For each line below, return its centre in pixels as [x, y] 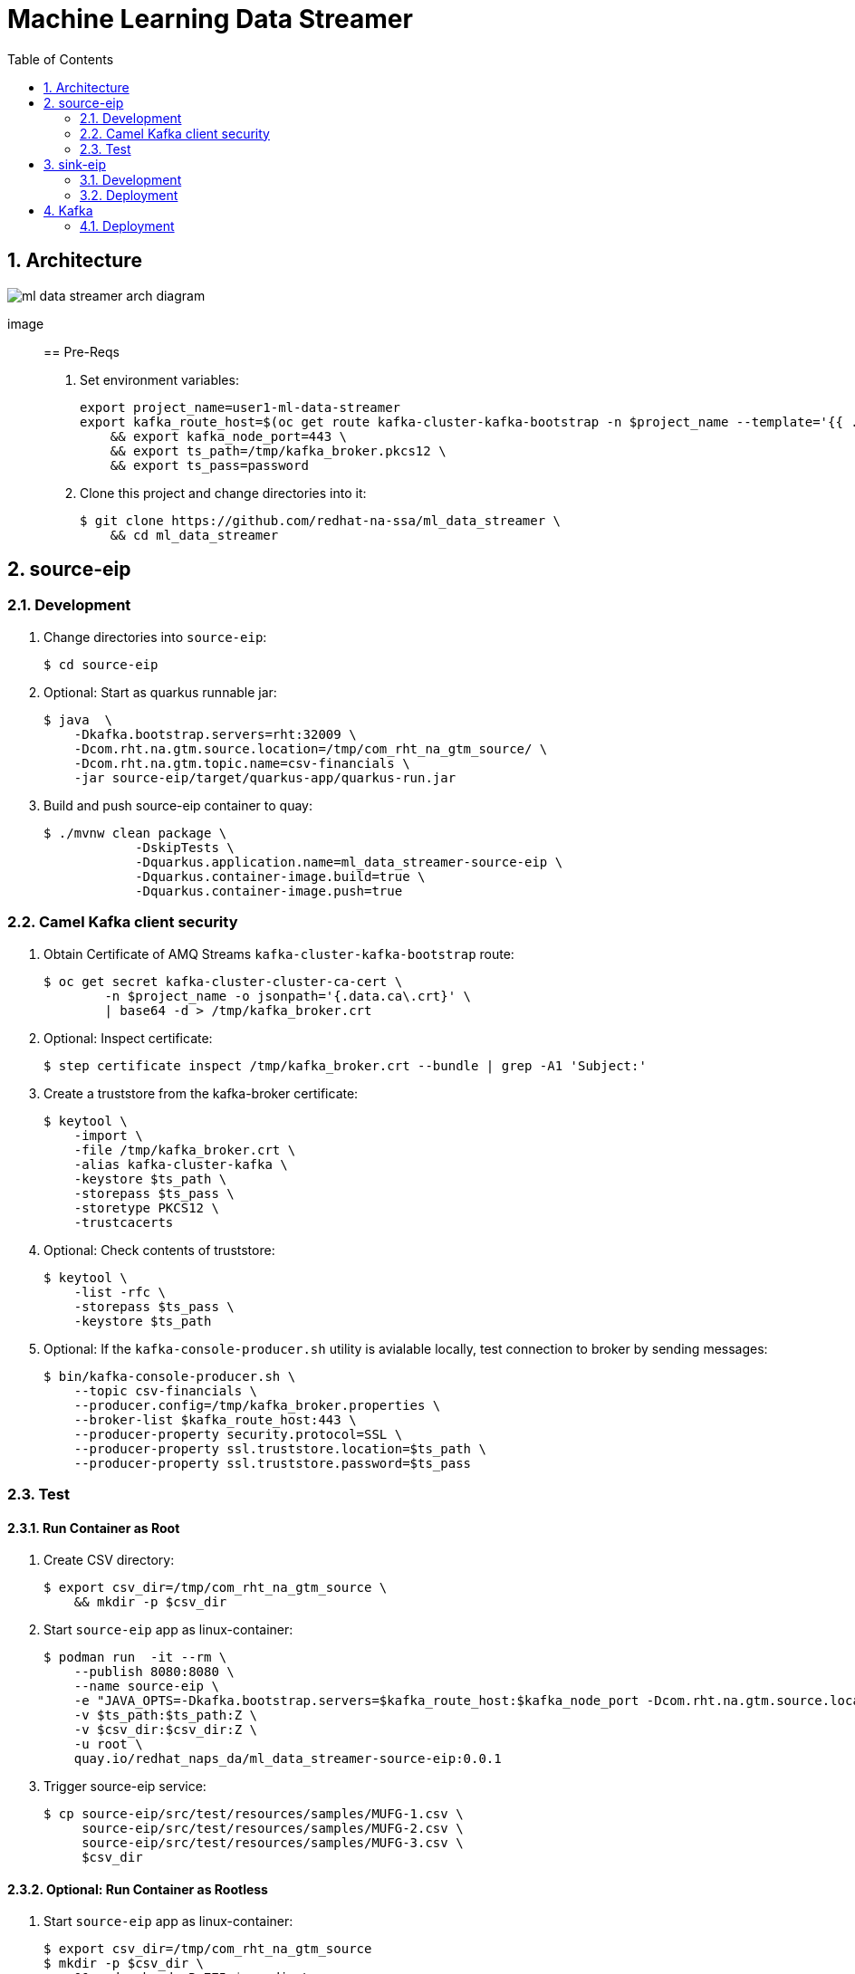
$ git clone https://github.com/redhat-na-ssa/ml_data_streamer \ [321, 520]
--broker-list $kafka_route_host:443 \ [215, 1419]
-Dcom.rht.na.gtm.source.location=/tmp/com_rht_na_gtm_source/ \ [311, 748]
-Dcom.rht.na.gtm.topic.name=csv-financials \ [242, 763]
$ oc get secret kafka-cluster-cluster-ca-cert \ [223, 981]
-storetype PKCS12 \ [146, 1207]
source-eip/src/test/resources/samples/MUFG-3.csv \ [273, 1843]
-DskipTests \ [185, 847]
